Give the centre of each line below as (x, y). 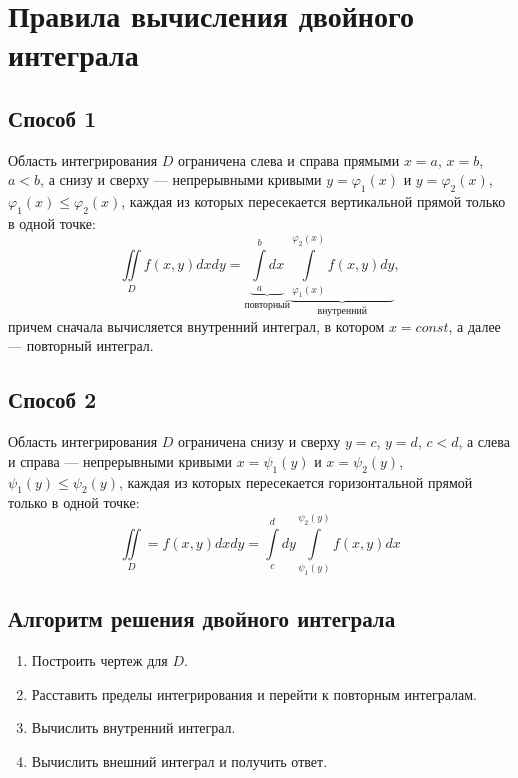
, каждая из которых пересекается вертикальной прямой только (313, 201)
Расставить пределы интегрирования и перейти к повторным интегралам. (254, 693)
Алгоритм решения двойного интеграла (202, 618)
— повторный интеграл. (81, 345)
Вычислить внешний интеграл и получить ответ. (179, 760)
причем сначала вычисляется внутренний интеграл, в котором (196, 325)
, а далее (474, 325)
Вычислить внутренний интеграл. (133, 727)
